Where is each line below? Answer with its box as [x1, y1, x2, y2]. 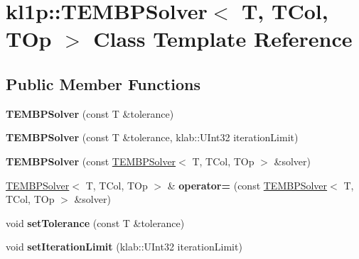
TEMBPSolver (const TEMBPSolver [6, 153, 176, 168]
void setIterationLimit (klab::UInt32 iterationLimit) [6, 239, 242, 254]
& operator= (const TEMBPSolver [167, 177, 328, 192]
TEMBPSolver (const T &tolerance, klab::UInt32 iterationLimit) [6, 130, 299, 145]
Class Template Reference [93, 24, 353, 53]
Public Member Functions [6, 72, 200, 94]
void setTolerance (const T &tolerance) [6, 215, 185, 230]
